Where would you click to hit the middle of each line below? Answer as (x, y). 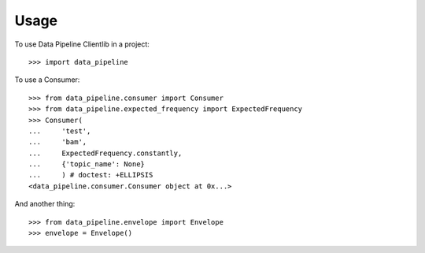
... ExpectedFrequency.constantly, (105, 153)
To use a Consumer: (47, 80)
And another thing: (45, 204)
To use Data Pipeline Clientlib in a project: (82, 44)
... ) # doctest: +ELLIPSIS (91, 175)
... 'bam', (58, 142)
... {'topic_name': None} (87, 164)
